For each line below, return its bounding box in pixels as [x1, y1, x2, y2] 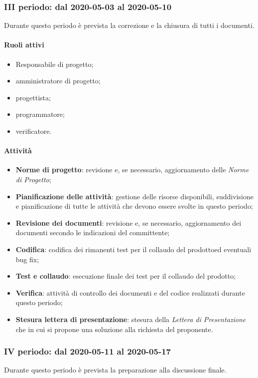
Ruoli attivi [4, 39, 44, 50]
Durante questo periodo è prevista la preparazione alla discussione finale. [4, 365, 227, 375]
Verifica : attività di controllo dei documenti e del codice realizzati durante [15, 287, 245, 298]
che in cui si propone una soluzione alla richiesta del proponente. [15, 324, 213, 334]
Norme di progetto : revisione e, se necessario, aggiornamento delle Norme [15, 164, 249, 175]
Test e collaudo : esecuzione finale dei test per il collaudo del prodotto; [15, 271, 236, 281]
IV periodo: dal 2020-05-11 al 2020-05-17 [4, 345, 171, 358]
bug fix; [15, 254, 39, 264]
